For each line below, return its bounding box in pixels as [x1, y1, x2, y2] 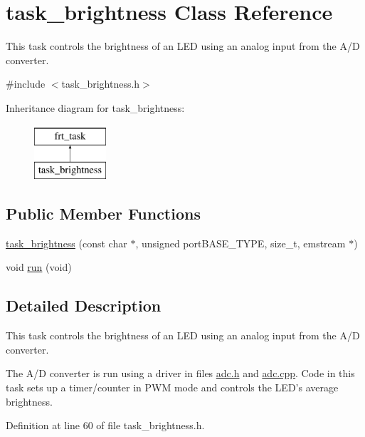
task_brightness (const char [6, 235, 127, 250]
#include [6, 76, 46, 91]
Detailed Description [6, 294, 162, 317]
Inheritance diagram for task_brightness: [6, 100, 185, 115]
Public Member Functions [6, 202, 201, 225]
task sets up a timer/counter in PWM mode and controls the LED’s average [6, 380, 339, 395]
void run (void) [6, 259, 72, 274]
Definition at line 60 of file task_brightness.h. [6, 418, 205, 433]
